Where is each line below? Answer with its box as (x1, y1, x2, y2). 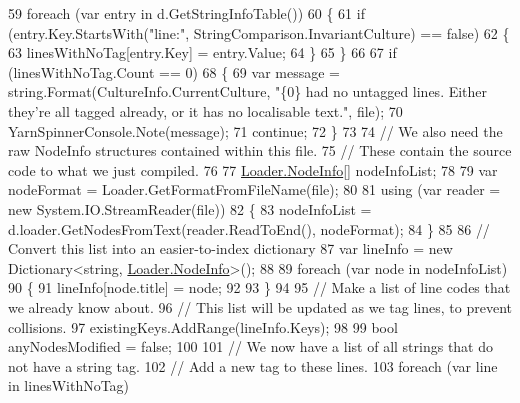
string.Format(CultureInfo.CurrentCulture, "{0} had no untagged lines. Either (8, 81, 488, 102)
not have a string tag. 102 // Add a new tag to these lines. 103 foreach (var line (8, 355, 498, 376)
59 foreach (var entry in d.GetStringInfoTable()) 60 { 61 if (8, 3, 365, 23)
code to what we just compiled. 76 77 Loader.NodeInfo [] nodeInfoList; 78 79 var (8, 159, 498, 180)
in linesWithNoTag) (8, 375, 130, 396)
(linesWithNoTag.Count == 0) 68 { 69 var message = (8, 61, 340, 82)
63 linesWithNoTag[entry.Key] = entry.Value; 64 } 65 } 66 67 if (8, 42, 397, 63)
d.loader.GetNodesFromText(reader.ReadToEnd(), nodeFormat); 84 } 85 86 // (8, 218, 490, 239)
